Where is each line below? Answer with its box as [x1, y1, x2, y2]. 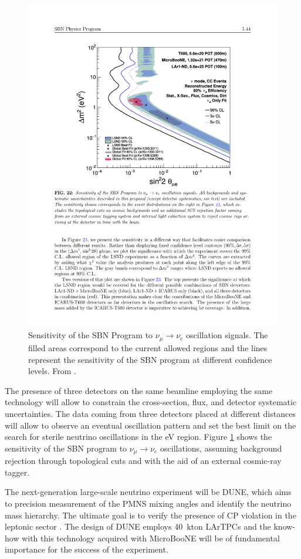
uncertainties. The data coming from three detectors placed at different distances [5, 407, 296, 419]
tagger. [5, 466, 30, 478]
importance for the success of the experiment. [5, 543, 168, 555]
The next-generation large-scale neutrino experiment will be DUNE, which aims [5, 486, 292, 498]
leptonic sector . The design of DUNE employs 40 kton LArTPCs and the [5, 520, 271, 533]
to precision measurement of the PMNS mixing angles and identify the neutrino [5, 497, 292, 509]
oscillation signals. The [186, 329, 268, 341]
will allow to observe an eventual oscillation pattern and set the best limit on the [5, 419, 296, 431]
